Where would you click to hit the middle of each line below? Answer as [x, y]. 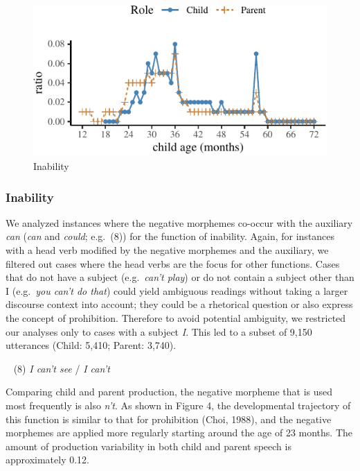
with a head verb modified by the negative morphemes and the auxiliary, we [167, 250]
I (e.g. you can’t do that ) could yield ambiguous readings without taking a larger [177, 290]
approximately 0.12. [48, 460]
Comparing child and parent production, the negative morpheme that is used [169, 392]
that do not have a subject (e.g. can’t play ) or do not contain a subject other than [180, 277]
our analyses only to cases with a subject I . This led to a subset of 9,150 [159, 331]
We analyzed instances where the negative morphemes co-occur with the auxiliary [179, 222]
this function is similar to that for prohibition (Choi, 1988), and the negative [169, 419]
